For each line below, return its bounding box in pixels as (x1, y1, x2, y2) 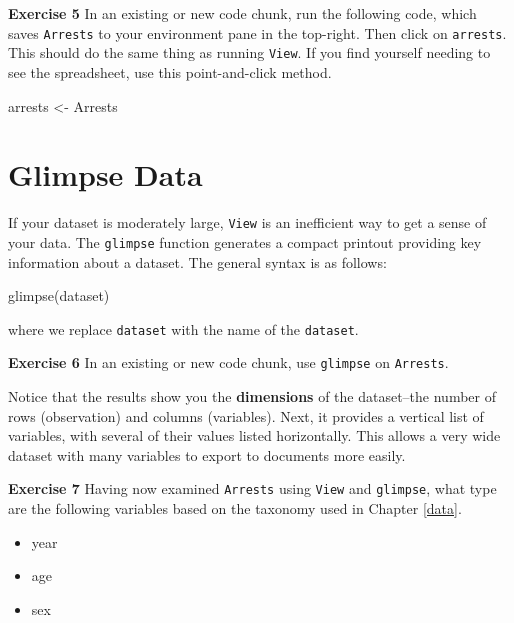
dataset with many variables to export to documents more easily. (8, 444, 406, 465)
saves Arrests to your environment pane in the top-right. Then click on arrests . (8, 22, 507, 43)
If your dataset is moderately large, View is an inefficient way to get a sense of (8, 212, 487, 233)
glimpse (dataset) (8, 285, 110, 306)
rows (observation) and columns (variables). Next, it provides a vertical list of (8, 405, 484, 426)
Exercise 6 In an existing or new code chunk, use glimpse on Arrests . (8, 352, 449, 373)
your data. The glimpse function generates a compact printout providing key (8, 231, 482, 252)
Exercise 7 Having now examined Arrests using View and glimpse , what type (8, 478, 497, 499)
